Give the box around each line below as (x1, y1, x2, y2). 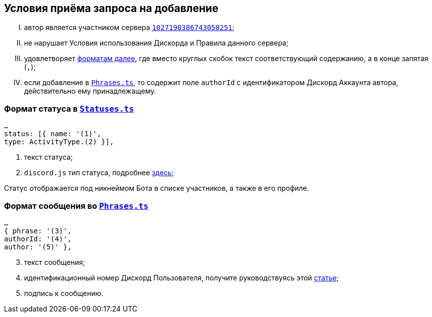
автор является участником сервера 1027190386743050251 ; (24, 23, 235, 32)
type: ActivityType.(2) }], (4, 138, 114, 146)
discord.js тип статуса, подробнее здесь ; (24, 168, 174, 177)
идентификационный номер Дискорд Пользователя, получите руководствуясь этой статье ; (24, 273, 339, 282)
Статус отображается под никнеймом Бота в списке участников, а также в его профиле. (4, 184, 309, 193)
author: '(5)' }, (4, 242, 72, 251)
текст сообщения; (24, 257, 85, 266)
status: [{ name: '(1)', (4, 130, 101, 138)
